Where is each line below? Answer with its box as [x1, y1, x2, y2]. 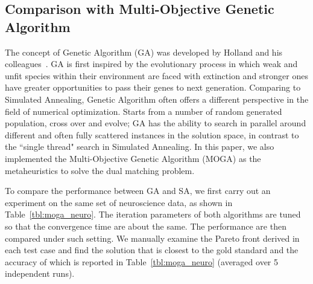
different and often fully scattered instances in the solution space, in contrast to [5, 128, 299, 141]
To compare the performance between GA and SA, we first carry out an [5, 184, 271, 197]
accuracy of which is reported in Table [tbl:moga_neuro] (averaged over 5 [5, 255, 278, 268]
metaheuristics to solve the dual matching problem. [5, 164, 195, 176]
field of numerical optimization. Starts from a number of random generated [5, 105, 282, 117]
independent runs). [5, 267, 75, 280]
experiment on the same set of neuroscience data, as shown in [5, 196, 233, 208]
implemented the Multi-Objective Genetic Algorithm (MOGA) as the [5, 152, 261, 164]
